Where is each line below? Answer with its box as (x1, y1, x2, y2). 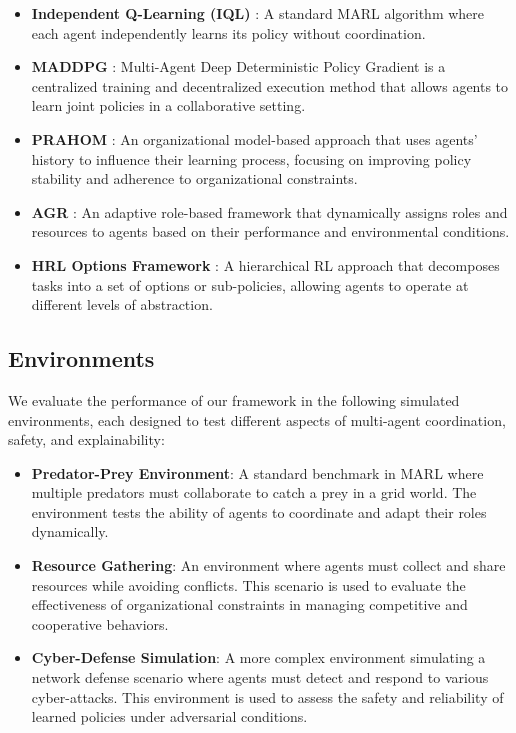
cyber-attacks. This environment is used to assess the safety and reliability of (31, 686, 504, 707)
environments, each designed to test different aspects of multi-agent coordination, (8, 409, 506, 430)
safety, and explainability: (8, 429, 165, 450)
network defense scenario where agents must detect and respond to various (31, 667, 489, 688)
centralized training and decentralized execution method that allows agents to (31, 75, 509, 96)
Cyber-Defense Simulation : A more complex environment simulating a (31, 647, 486, 668)
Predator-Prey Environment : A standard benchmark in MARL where (31, 462, 484, 483)
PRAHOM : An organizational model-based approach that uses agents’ (31, 128, 478, 149)
